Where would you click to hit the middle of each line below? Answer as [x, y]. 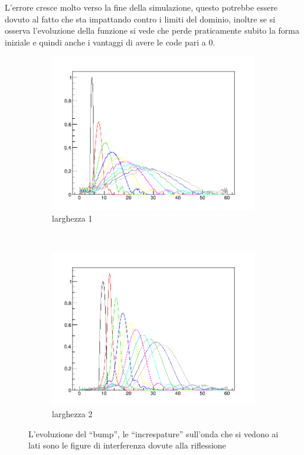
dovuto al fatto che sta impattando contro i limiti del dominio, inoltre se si [140, 19]
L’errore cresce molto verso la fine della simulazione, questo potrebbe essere [141, 7]
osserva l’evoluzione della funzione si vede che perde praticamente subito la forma [152, 30]
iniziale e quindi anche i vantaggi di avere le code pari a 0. [110, 42]
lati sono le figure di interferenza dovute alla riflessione [127, 445]
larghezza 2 [72, 413]
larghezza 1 [72, 218]
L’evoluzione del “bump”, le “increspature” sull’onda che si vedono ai [153, 433]
